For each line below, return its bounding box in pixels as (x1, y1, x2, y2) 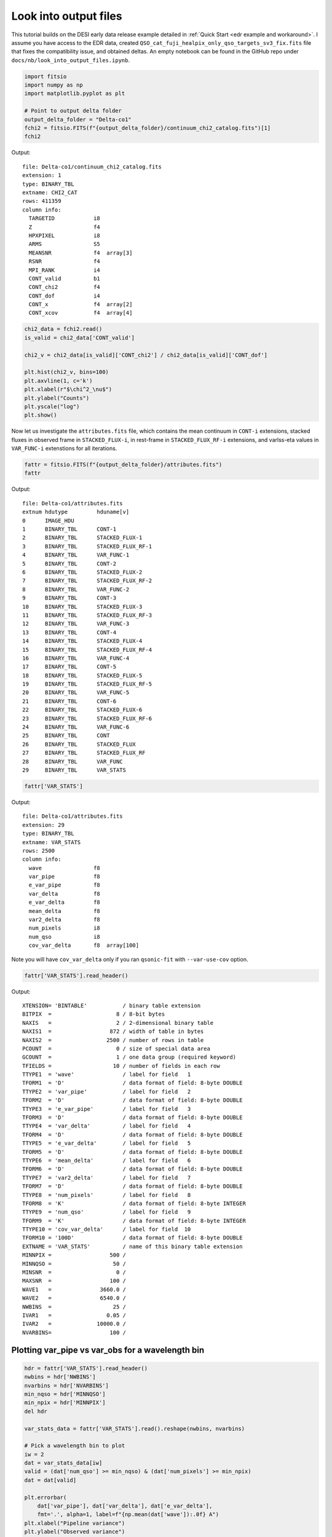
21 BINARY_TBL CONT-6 (22, 698, 117, 705)
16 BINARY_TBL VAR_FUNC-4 (22, 655, 130, 662)
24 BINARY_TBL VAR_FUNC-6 (22, 724, 130, 731)
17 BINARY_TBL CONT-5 (22, 663, 117, 670)
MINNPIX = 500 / (22, 1252, 126, 1258)
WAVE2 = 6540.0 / (22, 1295, 126, 1302)
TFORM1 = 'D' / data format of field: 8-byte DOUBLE (22, 1080, 243, 1086)
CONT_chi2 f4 (28, 283, 101, 291)
